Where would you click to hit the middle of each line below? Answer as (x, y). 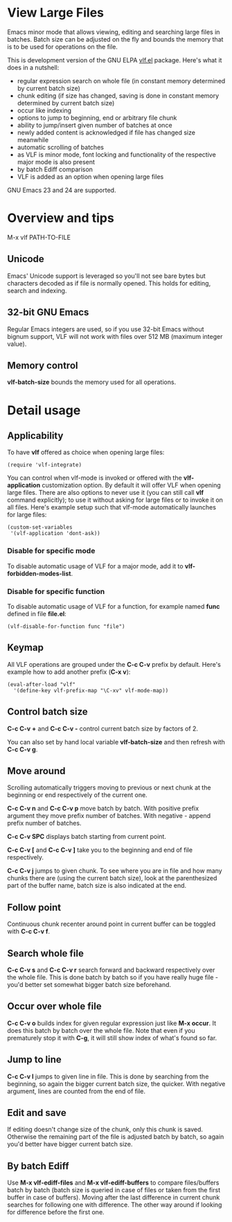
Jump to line (35, 1059)
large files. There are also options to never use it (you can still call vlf (106, 493)
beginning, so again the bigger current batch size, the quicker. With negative (116, 1083)
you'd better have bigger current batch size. (70, 1144)
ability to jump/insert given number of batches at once (95, 125)
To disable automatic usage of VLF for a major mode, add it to (95, 566)
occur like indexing (44, 110)
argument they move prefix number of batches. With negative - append (109, 816)
